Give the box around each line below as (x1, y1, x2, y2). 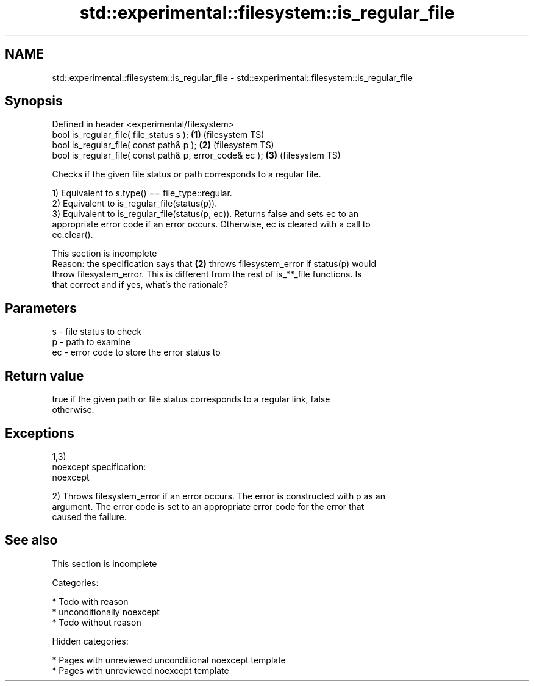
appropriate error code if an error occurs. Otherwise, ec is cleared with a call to (52, 219, 371, 230)
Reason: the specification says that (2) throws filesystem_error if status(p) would (52, 259, 376, 270)
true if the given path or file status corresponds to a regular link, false (52, 394, 330, 405)
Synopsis (5, 93, 63, 109)
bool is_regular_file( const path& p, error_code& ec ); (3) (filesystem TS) (52, 150, 341, 161)
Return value (5, 368, 84, 384)
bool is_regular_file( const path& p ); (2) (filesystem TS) (52, 140, 274, 151)
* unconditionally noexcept (52, 606, 160, 617)
